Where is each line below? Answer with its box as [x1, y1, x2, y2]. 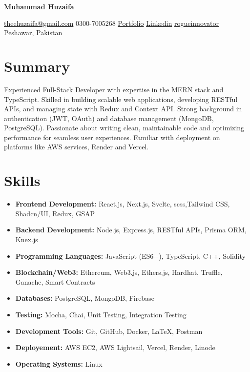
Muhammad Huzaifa [4, 1, 74, 11]
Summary [4, 56, 70, 76]
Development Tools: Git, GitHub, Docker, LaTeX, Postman [15, 326, 203, 336]
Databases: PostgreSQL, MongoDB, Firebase [15, 293, 154, 303]
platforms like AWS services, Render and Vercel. [4, 142, 149, 152]
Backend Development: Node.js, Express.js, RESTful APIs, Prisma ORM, [15, 225, 247, 235]
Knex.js [15, 234, 38, 244]
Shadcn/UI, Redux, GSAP [15, 208, 95, 218]
